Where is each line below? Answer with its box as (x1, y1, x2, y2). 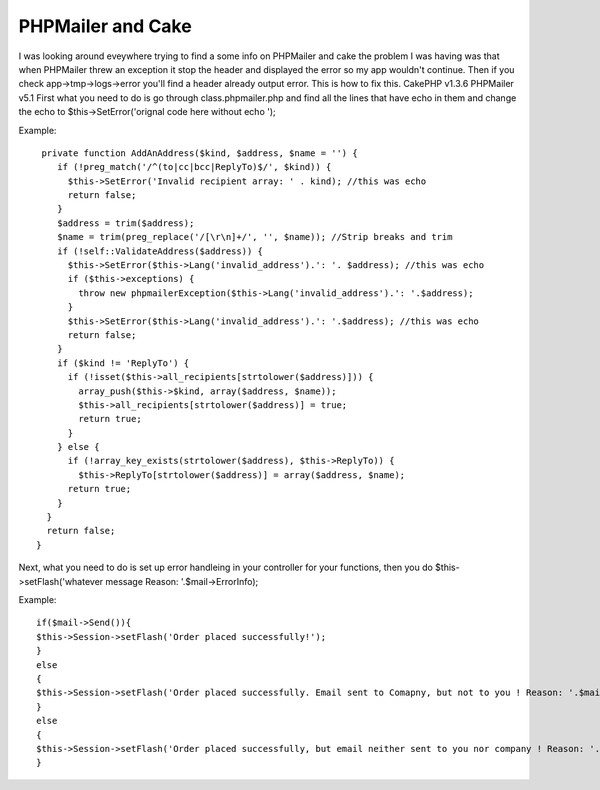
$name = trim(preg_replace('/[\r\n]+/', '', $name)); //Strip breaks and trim (56, 231, 453, 243)
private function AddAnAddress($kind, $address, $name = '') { (41, 147, 359, 159)
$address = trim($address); (56, 217, 195, 229)
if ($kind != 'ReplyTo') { (56, 357, 190, 369)
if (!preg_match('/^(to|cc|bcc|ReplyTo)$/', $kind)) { (56, 161, 332, 173)
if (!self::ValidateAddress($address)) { (56, 245, 264, 257)
